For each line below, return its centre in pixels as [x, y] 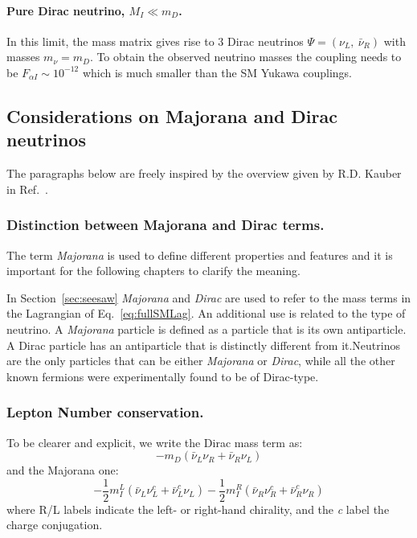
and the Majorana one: [63, 470]
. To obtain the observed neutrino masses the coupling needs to [245, 57]
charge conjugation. [55, 525]
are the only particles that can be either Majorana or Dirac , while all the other [201, 361]
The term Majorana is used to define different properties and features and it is [200, 255]
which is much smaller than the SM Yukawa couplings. [217, 72]
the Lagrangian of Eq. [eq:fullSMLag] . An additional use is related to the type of [206, 313]
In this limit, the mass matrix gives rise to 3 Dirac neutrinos [155, 41]
